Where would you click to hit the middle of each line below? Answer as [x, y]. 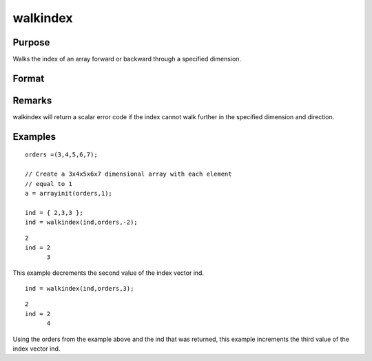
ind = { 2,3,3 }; [54, 213]
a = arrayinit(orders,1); [69, 193]
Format [29, 78]
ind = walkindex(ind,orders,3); [80, 289]
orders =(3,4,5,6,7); [61, 155]
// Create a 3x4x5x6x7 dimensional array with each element [128, 174]
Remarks [32, 100]
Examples [34, 137]
